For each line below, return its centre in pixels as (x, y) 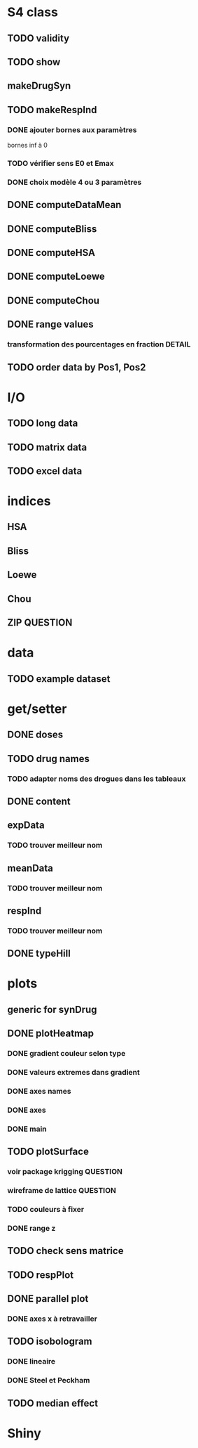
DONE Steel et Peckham (49, 1381)
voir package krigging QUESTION (65, 1172)
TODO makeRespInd (52, 110)
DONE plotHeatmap (51, 1034)
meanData (30, 868)
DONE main (27, 1129)
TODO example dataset (59, 679)
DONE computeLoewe (56, 277)
